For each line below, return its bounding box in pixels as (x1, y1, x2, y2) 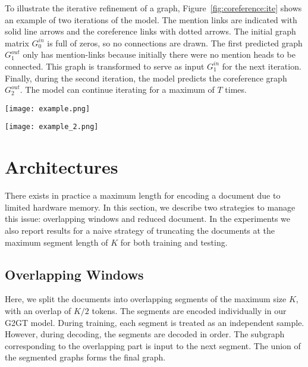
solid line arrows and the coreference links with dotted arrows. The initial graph (5, 25, 296, 37)
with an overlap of (5, 304, 71, 316)
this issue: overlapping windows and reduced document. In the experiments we (5, 212, 290, 225)
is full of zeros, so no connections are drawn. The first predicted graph (47, 36, 303, 49)
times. (225, 83, 247, 96)
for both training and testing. (120, 236, 228, 248)
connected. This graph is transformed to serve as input (5, 59, 205, 72)
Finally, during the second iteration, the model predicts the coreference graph (5, 71, 287, 84)
